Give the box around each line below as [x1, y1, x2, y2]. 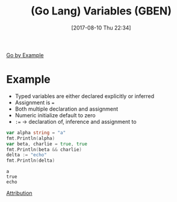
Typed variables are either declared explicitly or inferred [14, 92, 155, 100]
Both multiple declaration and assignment [14, 105, 119, 112]
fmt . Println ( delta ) [6, 158, 55, 164]
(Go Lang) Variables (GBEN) [31, 4, 172, 18]
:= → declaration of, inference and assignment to [14, 118, 137, 125]
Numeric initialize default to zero [14, 111, 96, 118]
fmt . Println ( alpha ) [6, 135, 55, 141]
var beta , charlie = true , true [6, 141, 87, 147]
